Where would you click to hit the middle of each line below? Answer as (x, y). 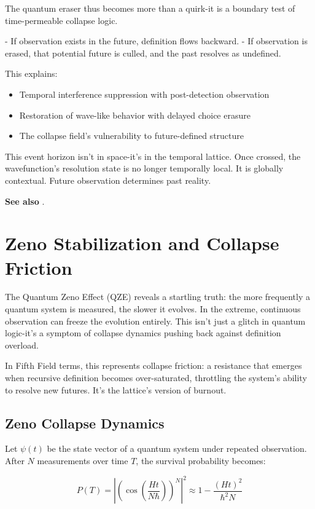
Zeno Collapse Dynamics (85, 423)
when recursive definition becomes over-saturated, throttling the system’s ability (156, 377)
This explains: (31, 73)
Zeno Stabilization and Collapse (142, 243)
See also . (25, 201)
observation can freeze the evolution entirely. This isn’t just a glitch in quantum (155, 321)
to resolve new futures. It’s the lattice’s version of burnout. (116, 389)
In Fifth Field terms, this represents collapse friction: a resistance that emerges (154, 365)
